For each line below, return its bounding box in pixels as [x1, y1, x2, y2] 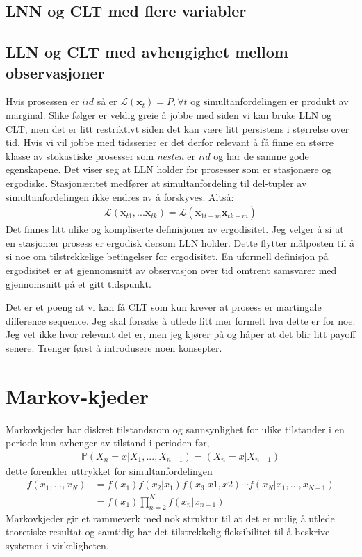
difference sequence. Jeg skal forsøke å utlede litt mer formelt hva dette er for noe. [6, 313, 356, 328]
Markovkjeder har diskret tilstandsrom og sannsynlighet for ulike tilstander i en [6, 421, 345, 436]
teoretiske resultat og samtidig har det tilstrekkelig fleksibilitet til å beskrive [6, 524, 330, 539]
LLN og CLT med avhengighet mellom [6, 41, 288, 63]
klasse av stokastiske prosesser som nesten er [6, 148, 196, 163]
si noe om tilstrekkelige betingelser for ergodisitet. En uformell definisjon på [6, 249, 329, 264]
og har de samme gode [213, 148, 309, 163]
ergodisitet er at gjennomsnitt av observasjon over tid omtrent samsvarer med [6, 262, 337, 277]
